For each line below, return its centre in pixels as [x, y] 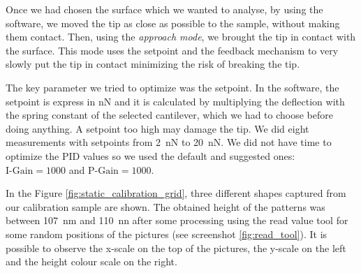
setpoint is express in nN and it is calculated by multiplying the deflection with [175, 101]
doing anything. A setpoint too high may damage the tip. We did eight [157, 128]
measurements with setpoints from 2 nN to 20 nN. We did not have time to [169, 142]
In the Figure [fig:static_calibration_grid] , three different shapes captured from [176, 193]
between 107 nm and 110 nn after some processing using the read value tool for [177, 220]
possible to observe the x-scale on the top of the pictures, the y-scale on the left [176, 248]
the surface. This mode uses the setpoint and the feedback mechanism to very [172, 50]
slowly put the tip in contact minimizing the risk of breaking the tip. [153, 64]
